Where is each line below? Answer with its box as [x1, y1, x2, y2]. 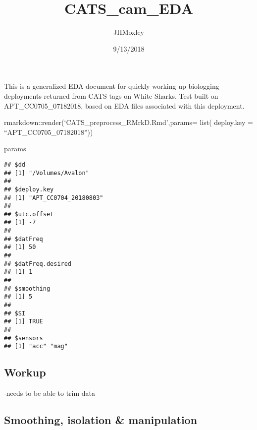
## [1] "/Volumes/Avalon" [4, 169, 89, 177]
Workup [4, 365, 46, 380]
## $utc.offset [4, 210, 54, 218]
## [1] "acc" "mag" [4, 343, 68, 350]
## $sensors [4, 334, 43, 342]
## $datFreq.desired [4, 260, 72, 267]
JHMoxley [113, 27, 145, 37]
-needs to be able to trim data [4, 388, 96, 398]
